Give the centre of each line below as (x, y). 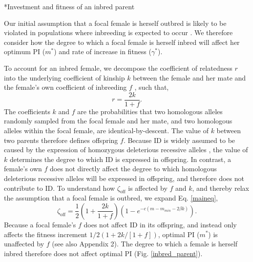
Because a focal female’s (40, 224)
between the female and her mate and (190, 77)
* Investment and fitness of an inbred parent (69, 6)
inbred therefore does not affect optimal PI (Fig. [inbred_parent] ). (103, 253)
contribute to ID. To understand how (60, 188)
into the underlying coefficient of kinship (64, 77)
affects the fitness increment (46, 234)
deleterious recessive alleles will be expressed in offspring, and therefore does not (124, 178)
